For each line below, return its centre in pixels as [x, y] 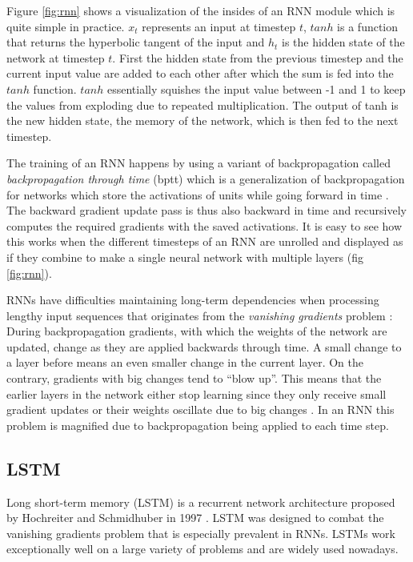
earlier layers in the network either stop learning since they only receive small [196, 393]
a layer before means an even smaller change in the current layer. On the [185, 362]
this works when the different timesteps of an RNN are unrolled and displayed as [205, 241]
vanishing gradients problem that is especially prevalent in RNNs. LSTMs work [201, 533]
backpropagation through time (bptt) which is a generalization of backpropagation [206, 178]
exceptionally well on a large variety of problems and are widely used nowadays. [202, 549]
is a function [368, 26]
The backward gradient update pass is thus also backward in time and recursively [206, 210]
